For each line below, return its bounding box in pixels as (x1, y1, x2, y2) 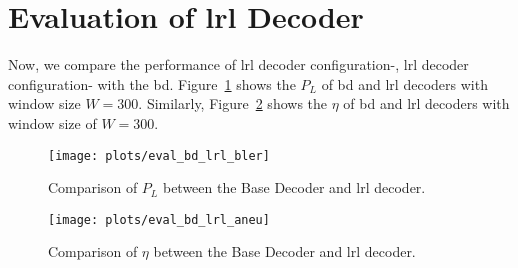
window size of (8, 112, 97, 133)
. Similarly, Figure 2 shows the (138, 93, 328, 114)
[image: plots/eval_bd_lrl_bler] (48, 148, 270, 163)
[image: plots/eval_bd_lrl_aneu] (48, 212, 270, 227)
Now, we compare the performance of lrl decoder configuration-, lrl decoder (8, 54, 469, 75)
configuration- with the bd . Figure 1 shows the (8, 73, 296, 94)
